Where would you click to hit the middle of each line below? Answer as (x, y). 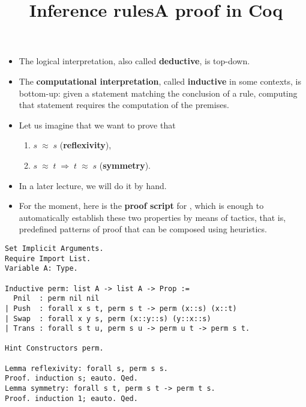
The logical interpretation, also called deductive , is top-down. (134, 61)
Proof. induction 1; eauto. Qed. (71, 398)
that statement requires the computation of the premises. (124, 105)
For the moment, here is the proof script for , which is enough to (141, 206)
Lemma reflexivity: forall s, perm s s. (87, 368)
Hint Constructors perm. (54, 348)
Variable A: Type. (41, 269)
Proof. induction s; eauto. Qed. (71, 378)
